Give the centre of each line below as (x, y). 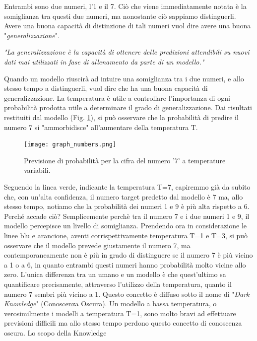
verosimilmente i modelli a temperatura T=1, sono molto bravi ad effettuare (120, 313)
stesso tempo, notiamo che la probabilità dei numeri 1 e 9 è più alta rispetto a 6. (127, 206)
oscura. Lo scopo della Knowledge (55, 332)
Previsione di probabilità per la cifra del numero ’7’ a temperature (125, 160)
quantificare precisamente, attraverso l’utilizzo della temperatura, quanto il (118, 284)
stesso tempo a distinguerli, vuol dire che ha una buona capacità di (106, 88)
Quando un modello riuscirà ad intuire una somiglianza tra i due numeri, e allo (124, 78)
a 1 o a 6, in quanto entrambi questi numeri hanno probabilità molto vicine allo (125, 264)
